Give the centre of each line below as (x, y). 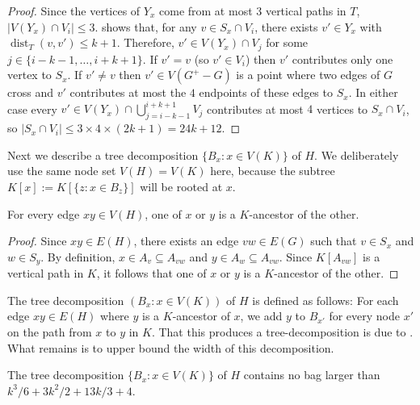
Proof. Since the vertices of (74, 10)
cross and (30, 92)
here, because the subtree (273, 171)
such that (334, 241)
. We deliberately (357, 154)
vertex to (29, 75)
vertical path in (46, 273)
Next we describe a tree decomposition (103, 154)
